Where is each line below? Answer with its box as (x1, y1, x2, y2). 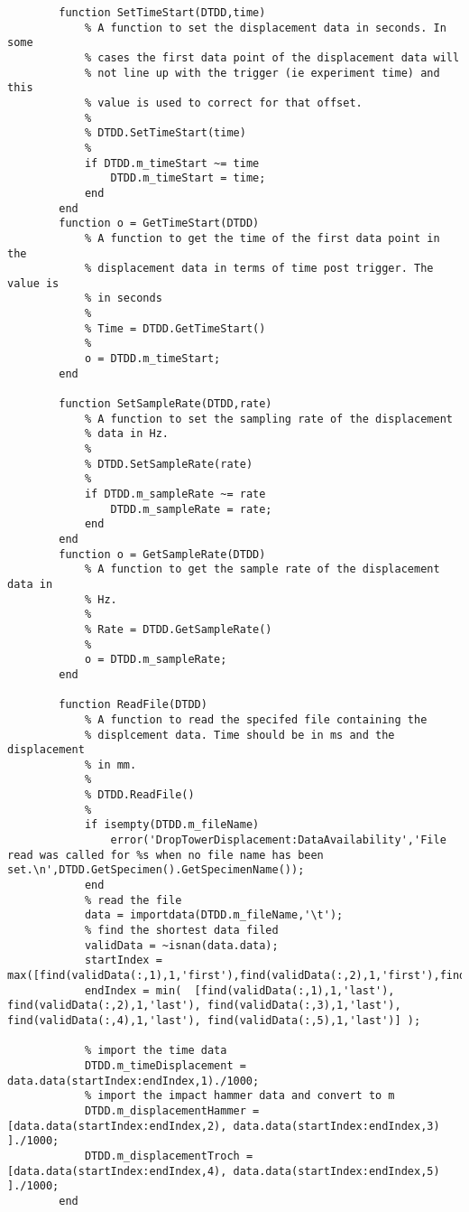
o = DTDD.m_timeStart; (84, 352, 221, 366)
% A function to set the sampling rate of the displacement (84, 412, 453, 425)
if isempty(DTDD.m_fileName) (84, 818, 260, 832)
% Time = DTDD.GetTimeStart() (84, 322, 266, 335)
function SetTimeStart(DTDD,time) (59, 6, 266, 19)
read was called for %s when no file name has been (7, 848, 324, 862)
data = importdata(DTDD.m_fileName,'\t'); (84, 909, 344, 922)
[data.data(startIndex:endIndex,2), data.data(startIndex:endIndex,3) (7, 1119, 440, 1133)
